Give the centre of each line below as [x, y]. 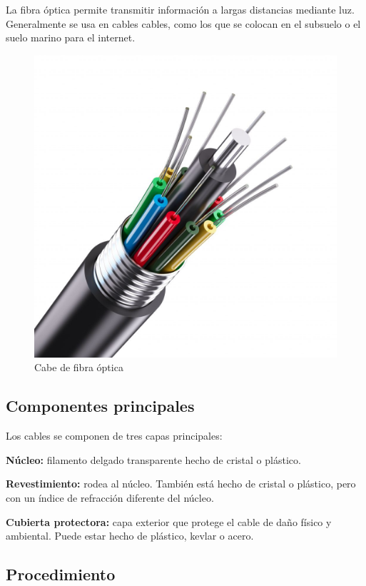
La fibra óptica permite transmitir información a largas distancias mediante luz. [180, 9]
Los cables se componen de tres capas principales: [114, 436]
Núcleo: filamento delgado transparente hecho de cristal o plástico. [153, 459]
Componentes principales [100, 406]
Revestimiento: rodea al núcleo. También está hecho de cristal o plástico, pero [181, 484]
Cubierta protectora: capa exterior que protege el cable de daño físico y [169, 521]
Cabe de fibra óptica [79, 367]
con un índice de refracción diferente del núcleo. [110, 497]
